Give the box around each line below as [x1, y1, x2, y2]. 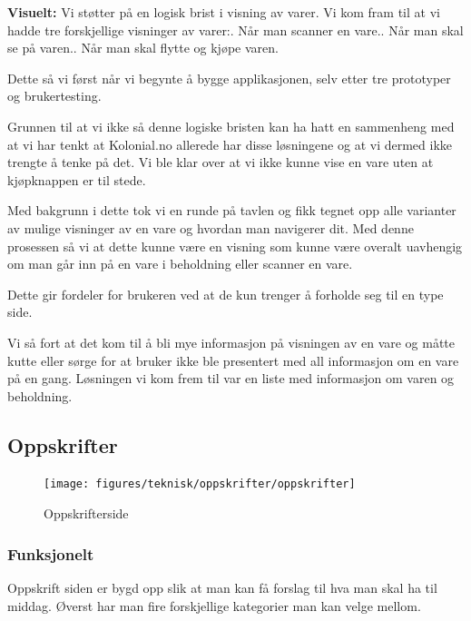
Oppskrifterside [44, 504, 129, 523]
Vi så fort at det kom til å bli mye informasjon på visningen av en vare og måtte [7, 332, 456, 351]
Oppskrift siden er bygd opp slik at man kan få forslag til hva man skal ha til [7, 577, 437, 596]
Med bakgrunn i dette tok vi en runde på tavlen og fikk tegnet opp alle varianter [7, 201, 456, 220]
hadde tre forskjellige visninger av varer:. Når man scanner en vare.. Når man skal [7, 20, 464, 39]
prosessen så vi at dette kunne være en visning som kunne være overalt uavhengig [7, 236, 463, 255]
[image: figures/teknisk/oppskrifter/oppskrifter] [44, 478, 356, 491]
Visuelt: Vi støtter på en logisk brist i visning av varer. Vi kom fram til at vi [7, 3, 440, 21]
